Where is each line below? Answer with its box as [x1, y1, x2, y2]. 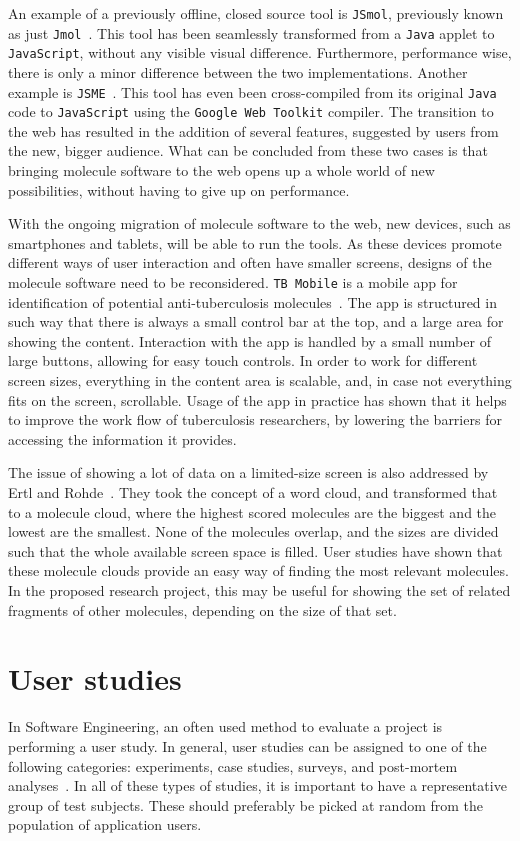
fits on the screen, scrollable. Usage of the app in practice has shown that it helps [8, 389, 507, 410]
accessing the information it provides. [8, 428, 237, 449]
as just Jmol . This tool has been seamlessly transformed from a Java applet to [8, 22, 495, 43]
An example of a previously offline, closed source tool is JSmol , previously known [8, 3, 504, 23]
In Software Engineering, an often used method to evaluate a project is [8, 716, 443, 737]
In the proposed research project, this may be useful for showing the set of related [8, 580, 511, 600]
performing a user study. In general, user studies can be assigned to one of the [8, 735, 487, 756]
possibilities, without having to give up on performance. [8, 179, 350, 200]
